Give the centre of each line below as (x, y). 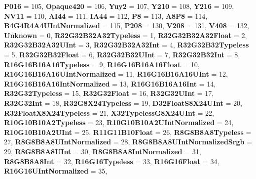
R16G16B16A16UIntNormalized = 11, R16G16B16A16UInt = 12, (116, 74)
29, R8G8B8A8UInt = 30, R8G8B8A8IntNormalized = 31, (103, 151)
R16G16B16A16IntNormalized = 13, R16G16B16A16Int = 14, (110, 83)
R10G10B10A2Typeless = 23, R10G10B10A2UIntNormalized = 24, (119, 122)
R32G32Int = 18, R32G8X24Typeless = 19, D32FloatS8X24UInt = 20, (123, 103)
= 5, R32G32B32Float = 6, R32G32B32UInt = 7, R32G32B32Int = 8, (122, 54)
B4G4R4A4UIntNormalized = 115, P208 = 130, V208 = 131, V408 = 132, (127, 25)
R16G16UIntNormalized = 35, (56, 171)
